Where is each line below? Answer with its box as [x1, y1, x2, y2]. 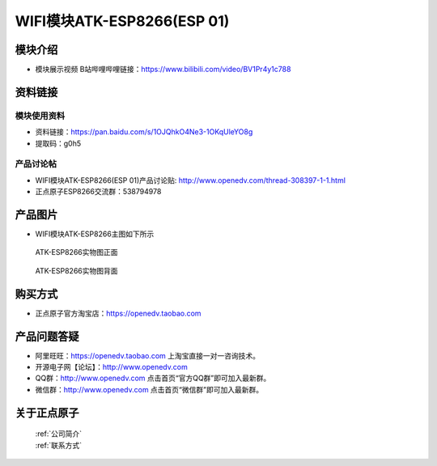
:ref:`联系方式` [35, 440, 83, 450]
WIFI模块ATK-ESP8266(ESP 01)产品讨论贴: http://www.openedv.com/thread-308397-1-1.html [35, 175, 346, 185]
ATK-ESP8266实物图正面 [35, 248, 118, 257]
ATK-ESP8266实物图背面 [35, 265, 118, 275]
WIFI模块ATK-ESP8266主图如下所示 [35, 229, 155, 239]
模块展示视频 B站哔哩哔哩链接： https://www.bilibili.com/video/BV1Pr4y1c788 [35, 65, 291, 74]
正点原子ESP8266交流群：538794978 [35, 187, 162, 197]
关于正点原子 [15, 405, 79, 420]
